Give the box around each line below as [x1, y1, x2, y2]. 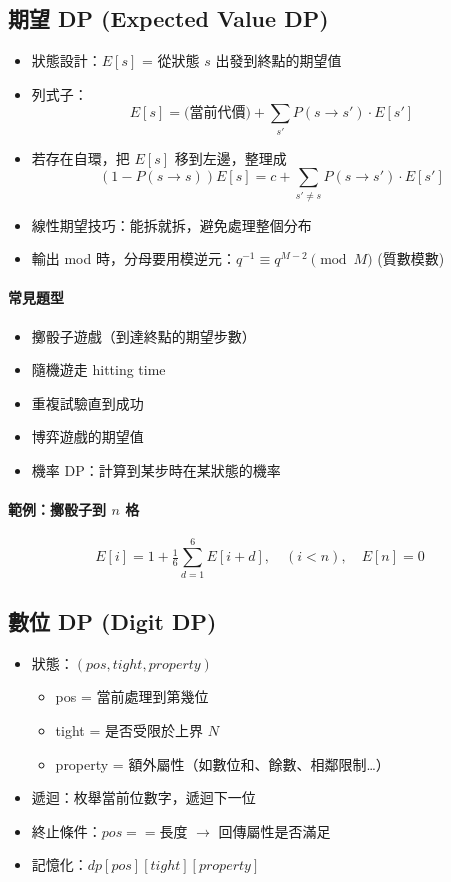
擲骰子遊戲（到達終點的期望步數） [31, 325, 256, 346]
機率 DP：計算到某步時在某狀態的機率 [31, 460, 281, 480]
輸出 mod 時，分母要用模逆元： [31, 248, 236, 269]
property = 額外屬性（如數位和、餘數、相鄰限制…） [55, 753, 390, 774]
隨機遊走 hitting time [31, 359, 166, 380]
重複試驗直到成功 [31, 392, 144, 413]
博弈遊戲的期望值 [31, 426, 144, 447]
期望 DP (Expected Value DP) [8, 3, 329, 34]
